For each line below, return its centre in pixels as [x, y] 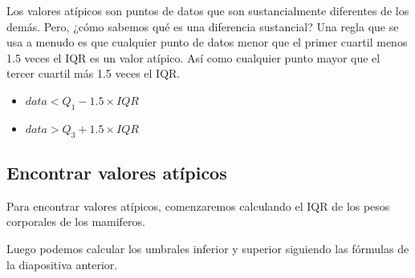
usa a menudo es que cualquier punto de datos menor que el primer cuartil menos [207, 42]
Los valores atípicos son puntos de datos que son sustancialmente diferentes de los [208, 10]
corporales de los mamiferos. [76, 222]
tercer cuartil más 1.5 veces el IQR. [94, 73]
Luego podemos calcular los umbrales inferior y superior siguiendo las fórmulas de [208, 248]
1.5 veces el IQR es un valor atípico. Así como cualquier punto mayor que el [193, 57]
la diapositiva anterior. [62, 264]
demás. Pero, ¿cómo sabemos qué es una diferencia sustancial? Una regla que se [203, 26]
